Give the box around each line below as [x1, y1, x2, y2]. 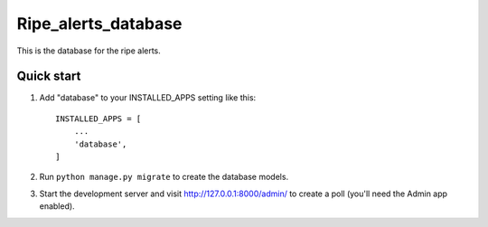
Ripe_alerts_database [16, 14, 183, 33]
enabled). [39, 201, 76, 212]
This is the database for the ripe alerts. [16, 45, 162, 56]
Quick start [16, 69, 81, 84]
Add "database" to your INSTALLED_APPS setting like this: [39, 92, 257, 103]
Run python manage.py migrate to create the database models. [39, 172, 289, 183]
